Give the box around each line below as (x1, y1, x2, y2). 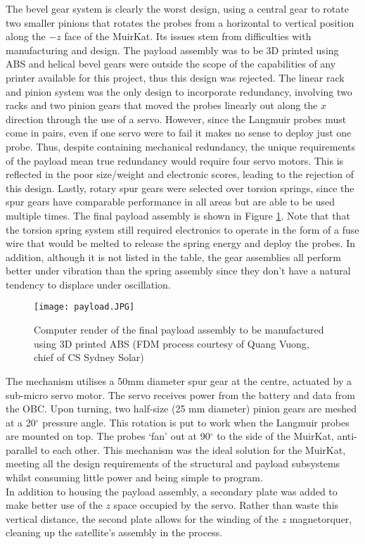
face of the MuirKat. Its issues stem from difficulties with (64, 29, 312, 44)
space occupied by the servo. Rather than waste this (113, 498, 339, 512)
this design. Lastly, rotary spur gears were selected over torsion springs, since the (6, 180, 354, 195)
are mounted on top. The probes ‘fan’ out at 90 (6, 429, 210, 443)
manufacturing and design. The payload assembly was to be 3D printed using (6, 42, 339, 57)
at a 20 (6, 415, 36, 429)
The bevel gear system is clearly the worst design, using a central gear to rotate (6, 1, 349, 15)
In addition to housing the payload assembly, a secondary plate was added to (6, 483, 338, 498)
